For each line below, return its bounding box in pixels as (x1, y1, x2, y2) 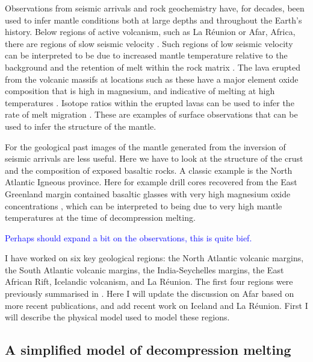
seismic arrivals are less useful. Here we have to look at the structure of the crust (5, 152, 303, 165)
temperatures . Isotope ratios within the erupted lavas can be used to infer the (5, 96, 294, 109)
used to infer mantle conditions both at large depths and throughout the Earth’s (5, 13, 302, 26)
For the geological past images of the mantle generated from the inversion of (5, 140, 286, 153)
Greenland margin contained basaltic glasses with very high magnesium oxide (5, 187, 291, 200)
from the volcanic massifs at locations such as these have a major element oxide (5, 72, 299, 85)
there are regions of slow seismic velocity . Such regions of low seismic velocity (5, 37, 293, 49)
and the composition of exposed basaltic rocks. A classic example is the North (5, 164, 293, 176)
